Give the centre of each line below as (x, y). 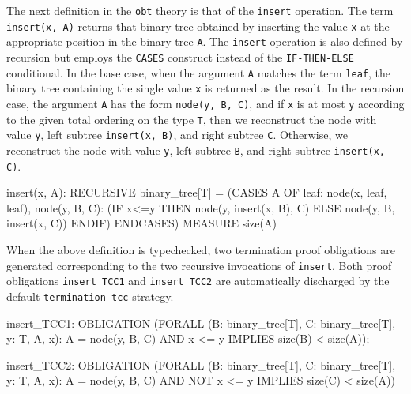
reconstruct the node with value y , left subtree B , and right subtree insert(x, (196, 150)
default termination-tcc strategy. (90, 296)
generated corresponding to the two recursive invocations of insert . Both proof (199, 265)
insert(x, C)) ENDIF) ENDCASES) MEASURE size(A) (141, 223)
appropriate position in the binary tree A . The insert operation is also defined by (205, 41)
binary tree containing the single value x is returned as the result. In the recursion (205, 88)
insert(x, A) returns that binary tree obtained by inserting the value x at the (198, 26)
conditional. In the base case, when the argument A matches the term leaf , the (199, 72)
